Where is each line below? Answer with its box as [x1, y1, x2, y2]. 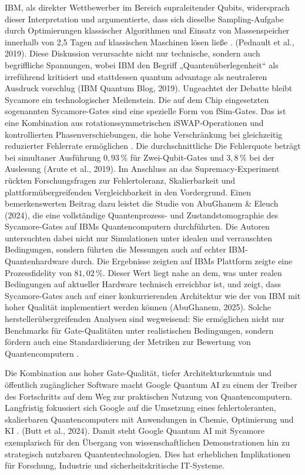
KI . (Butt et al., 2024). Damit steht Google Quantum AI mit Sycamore [5, 424, 264, 437]
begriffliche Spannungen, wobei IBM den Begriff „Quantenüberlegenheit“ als [5, 58, 279, 71]
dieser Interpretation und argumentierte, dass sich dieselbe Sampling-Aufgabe [5, 12, 284, 25]
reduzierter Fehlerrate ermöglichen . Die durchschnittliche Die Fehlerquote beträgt [5, 139, 301, 152]
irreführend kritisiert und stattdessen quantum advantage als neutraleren [5, 70, 267, 82]
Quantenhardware [5, 255, 69, 267]
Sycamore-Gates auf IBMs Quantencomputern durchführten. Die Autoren [5, 220, 270, 232]
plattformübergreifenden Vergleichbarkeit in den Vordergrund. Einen [5, 185, 252, 198]
